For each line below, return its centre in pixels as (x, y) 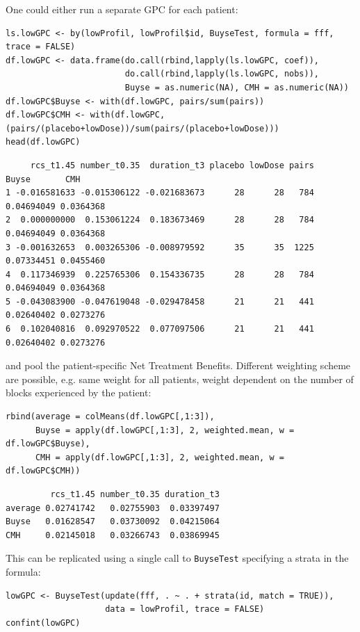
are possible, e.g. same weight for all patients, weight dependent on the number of (180, 379)
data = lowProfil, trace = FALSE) (185, 609)
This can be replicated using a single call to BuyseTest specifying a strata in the (177, 558)
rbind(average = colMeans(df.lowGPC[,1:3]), (110, 417)
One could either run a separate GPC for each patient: (122, 9)
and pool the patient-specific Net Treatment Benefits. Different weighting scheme (178, 365)
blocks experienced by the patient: (79, 392)
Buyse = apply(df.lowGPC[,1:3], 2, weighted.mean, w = (165, 430)
